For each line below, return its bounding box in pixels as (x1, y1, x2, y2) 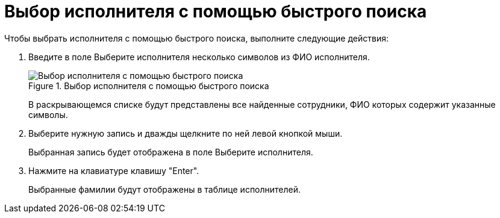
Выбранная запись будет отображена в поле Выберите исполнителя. (28, 146, 313, 157)
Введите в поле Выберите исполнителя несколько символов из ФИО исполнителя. (28, 51, 370, 62)
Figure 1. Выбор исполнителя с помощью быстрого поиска (28, 80, 269, 91)
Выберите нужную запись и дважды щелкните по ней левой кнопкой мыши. (28, 128, 343, 139)
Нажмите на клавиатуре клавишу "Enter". (28, 165, 199, 176)
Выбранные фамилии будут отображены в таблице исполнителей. (28, 184, 301, 195)
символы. (28, 109, 68, 120)
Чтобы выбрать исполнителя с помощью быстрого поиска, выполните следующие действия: (4, 33, 389, 43)
